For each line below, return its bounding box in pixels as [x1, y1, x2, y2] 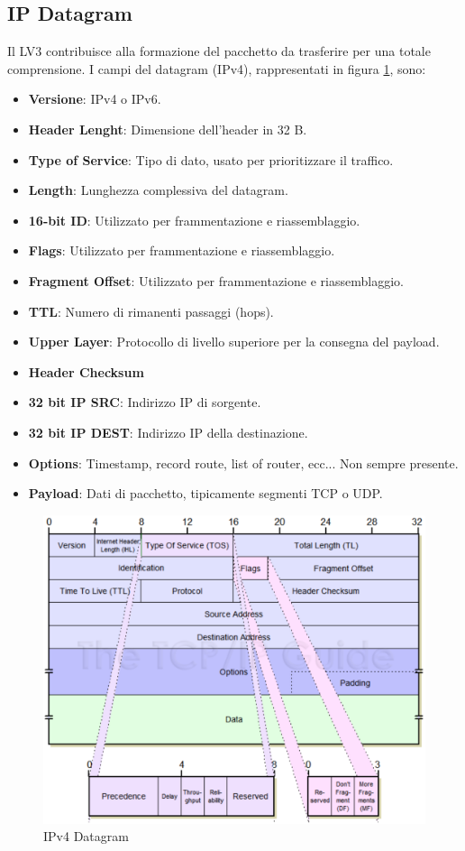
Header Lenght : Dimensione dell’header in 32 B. [28, 119, 307, 138]
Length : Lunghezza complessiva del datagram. [28, 180, 288, 199]
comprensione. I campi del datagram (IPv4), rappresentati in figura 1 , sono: [7, 59, 426, 78]
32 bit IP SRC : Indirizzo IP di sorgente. [28, 393, 261, 412]
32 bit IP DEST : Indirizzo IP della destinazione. [28, 422, 308, 441]
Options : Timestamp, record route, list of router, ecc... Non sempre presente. [28, 453, 459, 472]
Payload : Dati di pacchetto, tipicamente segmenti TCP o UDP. [28, 484, 383, 503]
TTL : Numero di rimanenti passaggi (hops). [28, 301, 274, 320]
